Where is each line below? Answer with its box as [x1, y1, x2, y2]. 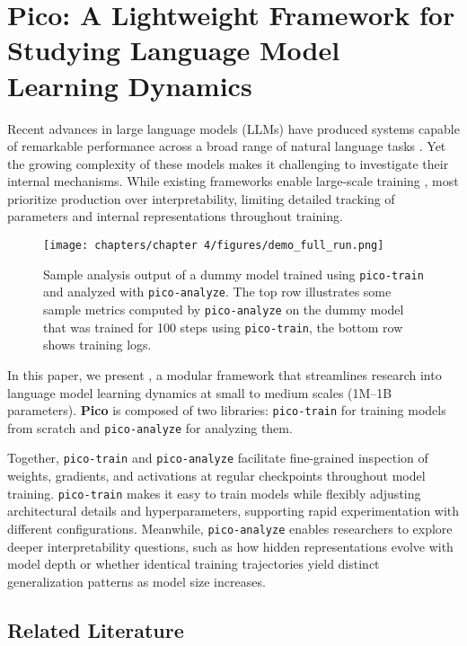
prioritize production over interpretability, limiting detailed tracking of [7, 189, 395, 208]
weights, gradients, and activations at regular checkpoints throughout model [7, 466, 426, 485]
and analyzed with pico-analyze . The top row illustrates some [43, 282, 392, 301]
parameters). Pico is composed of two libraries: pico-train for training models [7, 401, 446, 420]
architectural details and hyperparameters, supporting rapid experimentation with [7, 501, 460, 520]
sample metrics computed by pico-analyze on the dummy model [43, 300, 404, 319]
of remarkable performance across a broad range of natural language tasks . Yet [7, 137, 446, 155]
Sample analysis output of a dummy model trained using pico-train [43, 264, 424, 283]
